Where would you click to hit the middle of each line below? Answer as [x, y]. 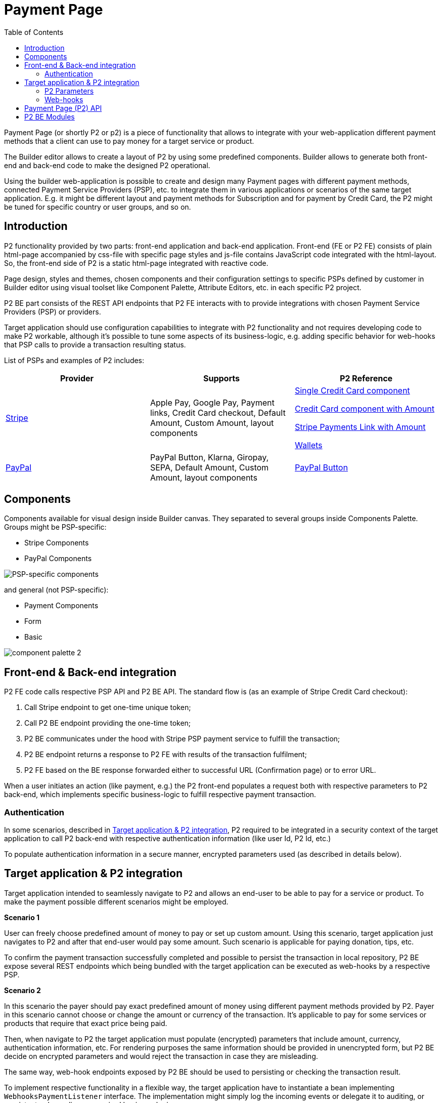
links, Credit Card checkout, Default [218, 412]
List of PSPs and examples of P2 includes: [74, 360]
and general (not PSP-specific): [56, 590]
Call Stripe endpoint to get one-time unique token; [108, 707]
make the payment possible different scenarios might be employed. [116, 901]
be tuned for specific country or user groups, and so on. [98, 207]
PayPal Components [58, 559]
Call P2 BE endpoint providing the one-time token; [108, 723]
